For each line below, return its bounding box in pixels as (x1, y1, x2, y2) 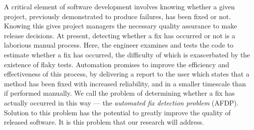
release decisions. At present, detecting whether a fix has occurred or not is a (4, 30, 235, 40)
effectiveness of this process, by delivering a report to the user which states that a (4, 69, 250, 79)
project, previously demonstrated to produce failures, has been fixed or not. (4, 11, 231, 21)
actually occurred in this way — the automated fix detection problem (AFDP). (4, 97, 239, 107)
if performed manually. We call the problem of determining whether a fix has (4, 88, 235, 98)
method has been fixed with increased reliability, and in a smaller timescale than (4, 78, 246, 88)
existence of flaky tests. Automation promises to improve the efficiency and (4, 59, 229, 69)
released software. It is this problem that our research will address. (4, 117, 204, 127)
